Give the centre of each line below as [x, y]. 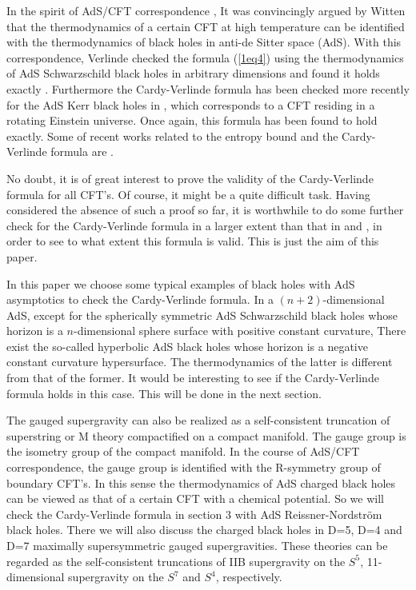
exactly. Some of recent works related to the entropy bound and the [172, 136]
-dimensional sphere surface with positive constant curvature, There [240, 331]
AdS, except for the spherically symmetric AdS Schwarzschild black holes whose [202, 315]
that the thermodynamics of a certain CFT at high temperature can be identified [206, 26]
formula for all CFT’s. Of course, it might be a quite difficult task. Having [188, 194]
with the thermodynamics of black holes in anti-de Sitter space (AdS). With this [204, 42]
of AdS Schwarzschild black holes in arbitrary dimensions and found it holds [193, 73]
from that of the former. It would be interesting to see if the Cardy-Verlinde [193, 378]
